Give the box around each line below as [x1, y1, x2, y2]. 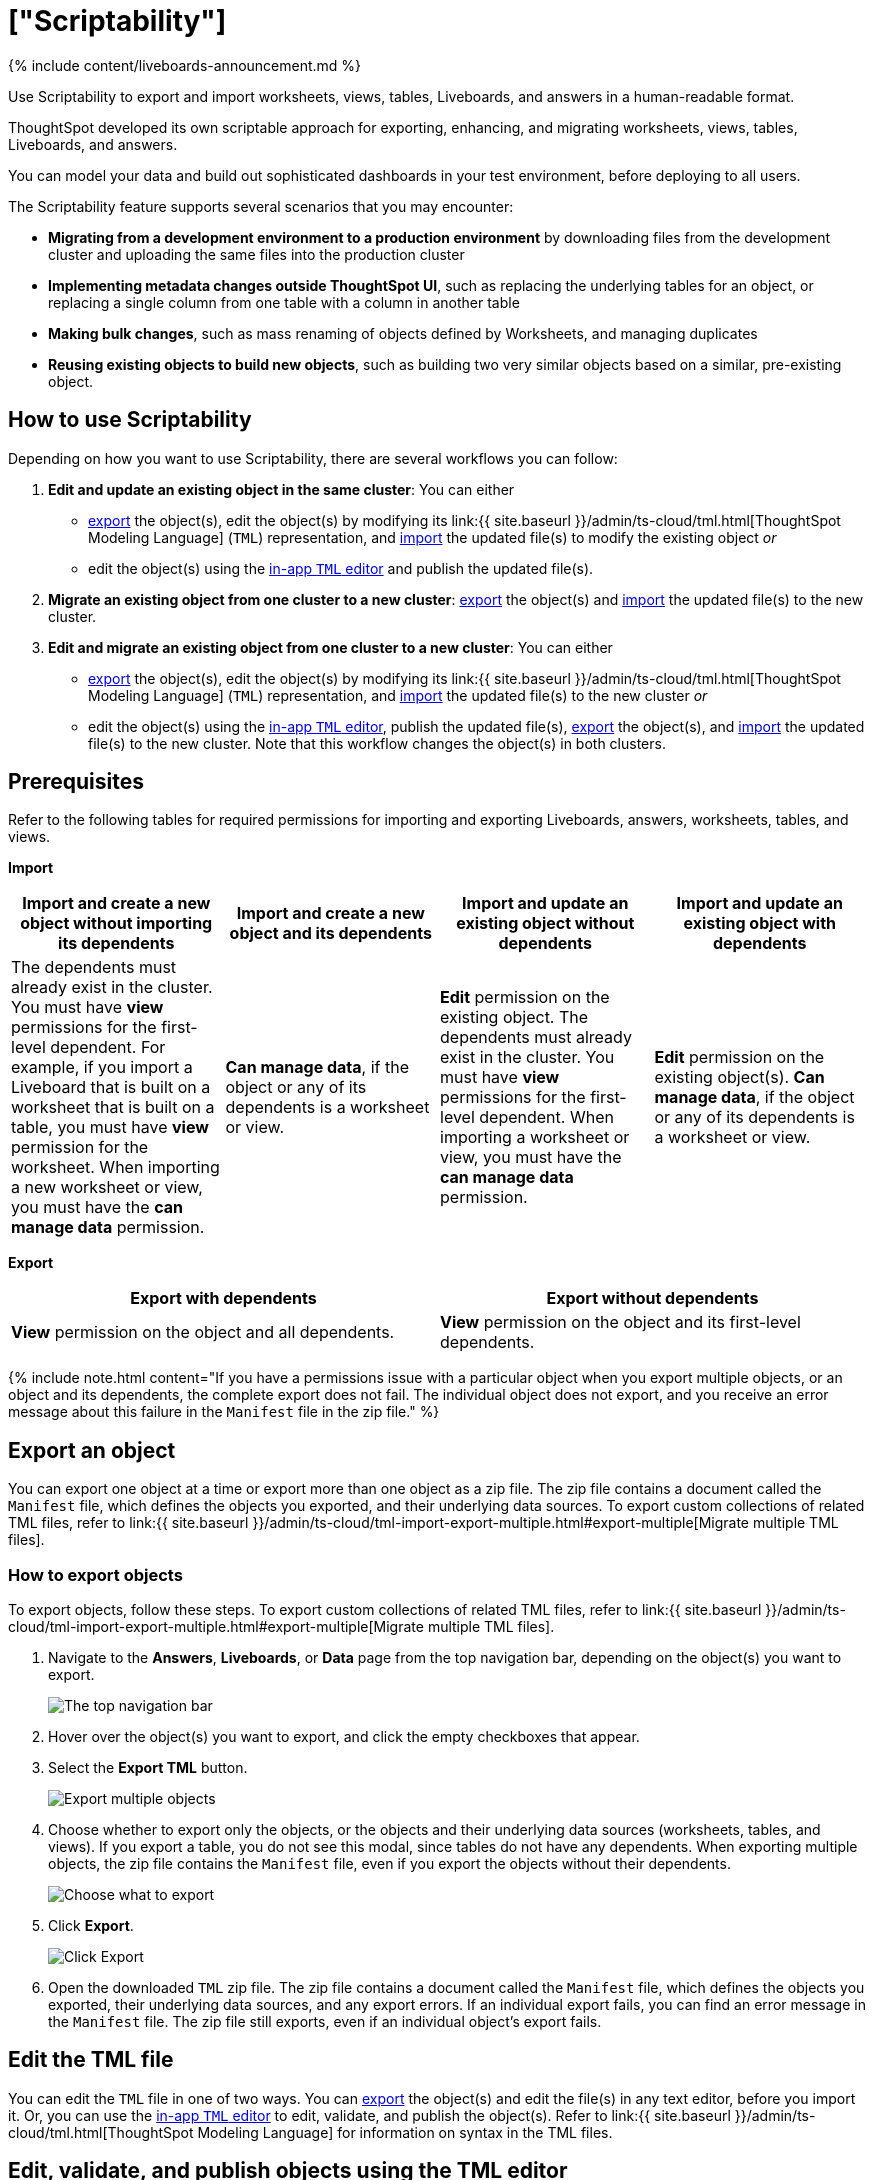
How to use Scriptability [8, 407, 252, 433]
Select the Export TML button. [48, 1759, 248, 1777]
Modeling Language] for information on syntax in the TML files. [197, 2123, 613, 2141]
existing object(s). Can [654, 1067, 825, 1088]
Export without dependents [546, 1288, 759, 1309]
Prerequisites [8, 769, 144, 795]
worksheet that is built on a [11, 1097, 215, 1118]
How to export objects [8, 1564, 183, 1585]
